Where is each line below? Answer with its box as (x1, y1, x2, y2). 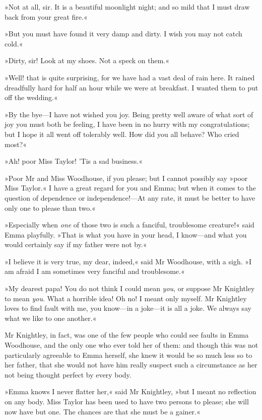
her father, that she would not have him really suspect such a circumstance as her (5, 359, 257, 370)
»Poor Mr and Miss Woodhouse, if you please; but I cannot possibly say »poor (5, 172, 248, 183)
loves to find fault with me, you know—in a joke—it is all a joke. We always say (5, 303, 251, 313)
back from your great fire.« (5, 11, 88, 22)
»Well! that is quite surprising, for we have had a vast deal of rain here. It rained (5, 72, 255, 82)
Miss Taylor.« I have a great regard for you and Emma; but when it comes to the (5, 182, 256, 193)
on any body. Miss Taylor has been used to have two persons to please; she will (5, 396, 249, 406)
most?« (5, 138, 27, 149)
